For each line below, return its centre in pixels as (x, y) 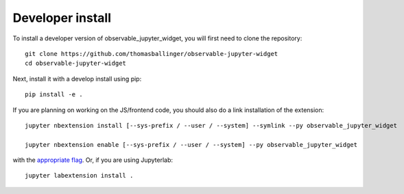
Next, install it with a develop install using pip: (77, 79)
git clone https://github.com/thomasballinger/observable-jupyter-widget (152, 54)
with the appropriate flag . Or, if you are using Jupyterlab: (93, 160)
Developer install (62, 18)
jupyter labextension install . (79, 176)
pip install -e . (54, 95)
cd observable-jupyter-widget (76, 64)
